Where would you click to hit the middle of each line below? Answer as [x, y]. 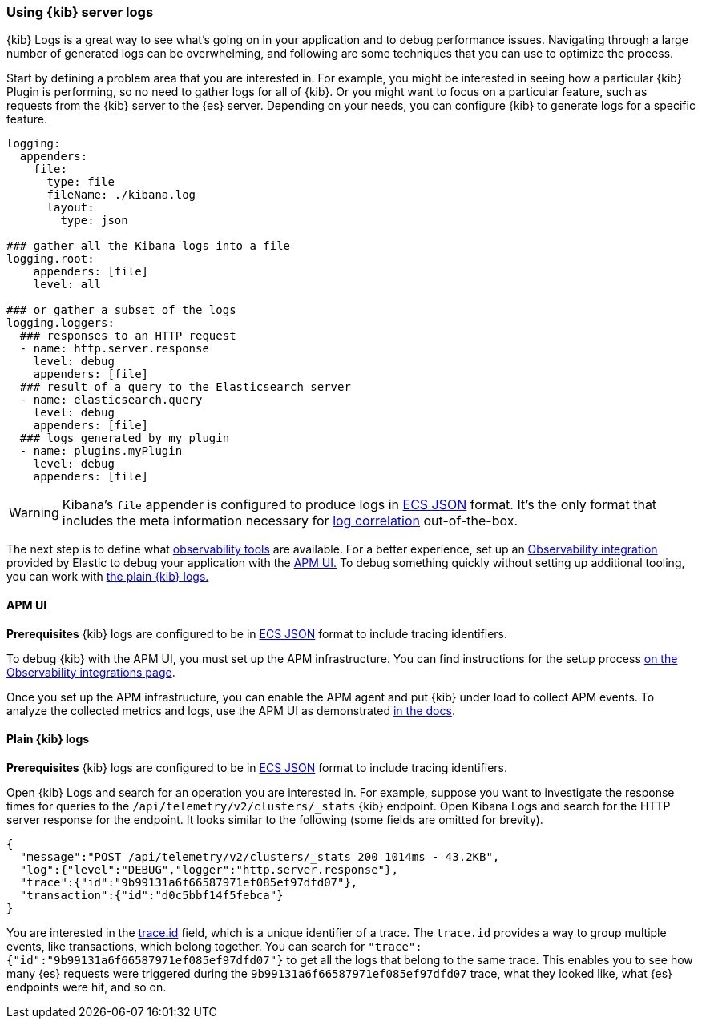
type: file [81, 182]
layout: [71, 208]
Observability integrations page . [91, 672]
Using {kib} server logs [80, 12]
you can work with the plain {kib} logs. [108, 577]
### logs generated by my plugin [125, 438]
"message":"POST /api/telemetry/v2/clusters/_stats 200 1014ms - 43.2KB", [260, 856]
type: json [94, 221]
